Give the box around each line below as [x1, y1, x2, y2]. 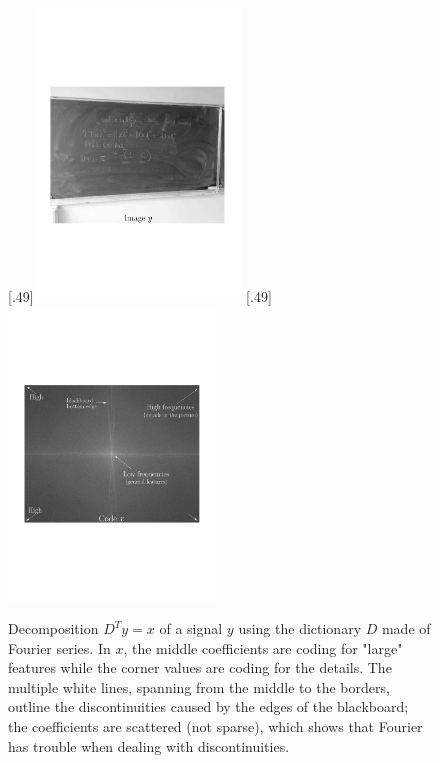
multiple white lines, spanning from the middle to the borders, [8, 676, 390, 697]
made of [381, 618, 431, 639]
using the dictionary [238, 618, 362, 639]
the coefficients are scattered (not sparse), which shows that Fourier [8, 716, 423, 737]
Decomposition [8, 618, 99, 639]
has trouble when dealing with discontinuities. [8, 735, 290, 756]
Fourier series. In [8, 637, 111, 658]
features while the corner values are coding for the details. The [8, 657, 392, 678]
